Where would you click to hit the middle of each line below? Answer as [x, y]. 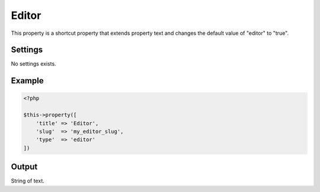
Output [24, 167]
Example [27, 81]
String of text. [28, 181]
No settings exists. [33, 64]
